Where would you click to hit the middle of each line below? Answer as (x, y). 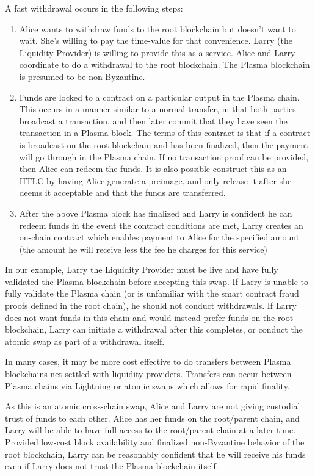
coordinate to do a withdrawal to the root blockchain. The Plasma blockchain (165, 64)
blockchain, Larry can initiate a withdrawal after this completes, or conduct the (154, 329)
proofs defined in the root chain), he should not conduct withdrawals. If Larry (151, 305)
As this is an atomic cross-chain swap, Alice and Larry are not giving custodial (153, 406)
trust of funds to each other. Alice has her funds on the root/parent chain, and (152, 418)
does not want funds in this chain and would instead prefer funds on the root (149, 317)
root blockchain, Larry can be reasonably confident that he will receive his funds (155, 454)
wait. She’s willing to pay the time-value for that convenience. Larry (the (156, 41)
